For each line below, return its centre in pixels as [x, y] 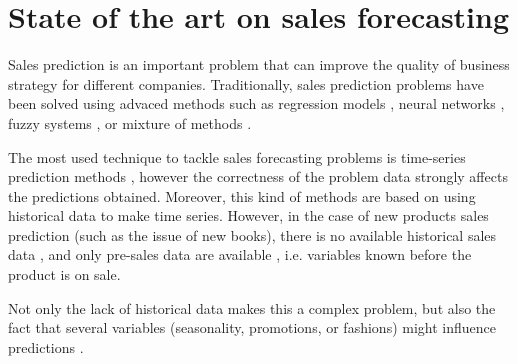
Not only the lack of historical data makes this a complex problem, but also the [252, 307]
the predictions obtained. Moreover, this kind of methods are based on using [242, 195]
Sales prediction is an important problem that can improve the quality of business [259, 64]
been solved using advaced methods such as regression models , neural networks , [256, 103]
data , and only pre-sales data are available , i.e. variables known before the [240, 254]
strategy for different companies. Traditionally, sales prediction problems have [246, 83]
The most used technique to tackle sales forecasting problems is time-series [237, 156]
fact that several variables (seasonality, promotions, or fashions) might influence [252, 327]
